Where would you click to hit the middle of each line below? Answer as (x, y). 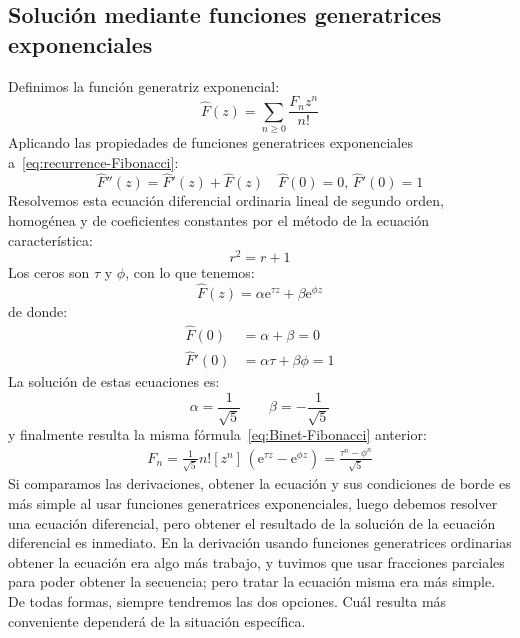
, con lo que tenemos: (190, 272)
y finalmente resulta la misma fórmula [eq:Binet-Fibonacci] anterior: (217, 434)
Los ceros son (49, 272)
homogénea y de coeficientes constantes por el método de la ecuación (218, 220)
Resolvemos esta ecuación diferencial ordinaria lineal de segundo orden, (226, 200)
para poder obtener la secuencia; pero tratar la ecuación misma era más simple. (252, 581)
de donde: (38, 311)
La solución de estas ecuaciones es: (114, 381)
